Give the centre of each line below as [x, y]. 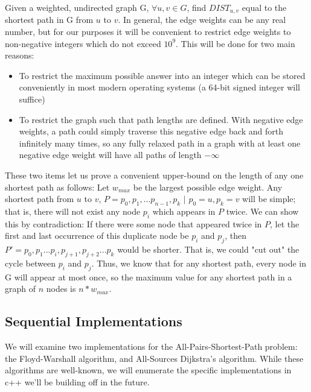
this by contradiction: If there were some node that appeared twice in [133, 223]
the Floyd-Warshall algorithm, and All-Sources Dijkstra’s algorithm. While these [154, 358]
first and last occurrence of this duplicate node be [97, 236]
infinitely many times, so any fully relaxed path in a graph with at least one [160, 143]
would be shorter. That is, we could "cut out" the [208, 249]
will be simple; [269, 199]
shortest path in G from [49, 20]
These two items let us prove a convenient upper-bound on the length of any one [154, 175]
